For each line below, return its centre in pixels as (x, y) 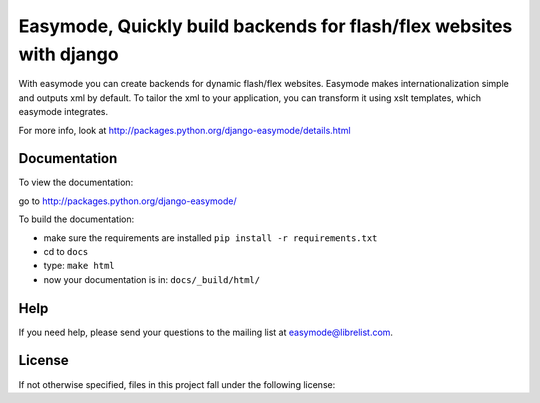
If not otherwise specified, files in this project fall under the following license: (177, 384)
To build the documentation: (76, 219)
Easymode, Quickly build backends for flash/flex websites (265, 26)
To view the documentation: (76, 182)
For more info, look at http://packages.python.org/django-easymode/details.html (184, 130)
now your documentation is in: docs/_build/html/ (151, 279)
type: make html (79, 266)
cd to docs (66, 251)
